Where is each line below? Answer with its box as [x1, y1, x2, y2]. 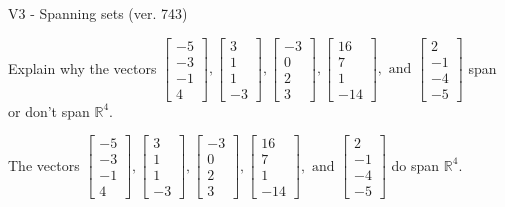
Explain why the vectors [8, 57, 157, 78]
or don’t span [8, 100, 90, 121]
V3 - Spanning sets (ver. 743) [8, 3, 188, 23]
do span [391, 154, 440, 175]
